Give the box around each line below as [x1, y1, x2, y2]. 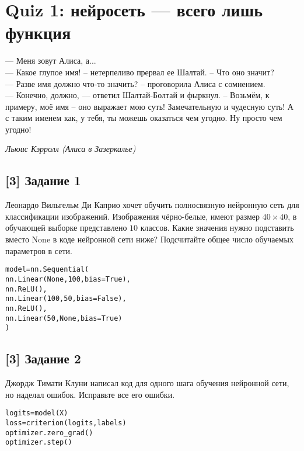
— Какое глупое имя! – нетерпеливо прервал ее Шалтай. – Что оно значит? [5, 65, 274, 78]
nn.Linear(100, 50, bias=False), [5, 294, 127, 303]
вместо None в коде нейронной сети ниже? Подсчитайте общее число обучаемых [5, 233, 293, 245]
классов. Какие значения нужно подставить [140, 221, 294, 234]
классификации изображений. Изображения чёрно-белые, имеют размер [5, 210, 260, 222]
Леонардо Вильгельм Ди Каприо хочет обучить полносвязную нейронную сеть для [5, 199, 299, 211]
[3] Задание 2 [5, 349, 81, 367]
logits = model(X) [5, 409, 68, 418]
